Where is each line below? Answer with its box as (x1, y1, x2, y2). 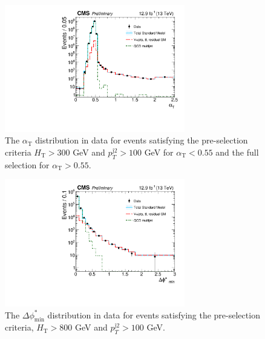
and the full (215, 145, 259, 158)
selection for (5, 158, 50, 171)
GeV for (144, 145, 174, 158)
